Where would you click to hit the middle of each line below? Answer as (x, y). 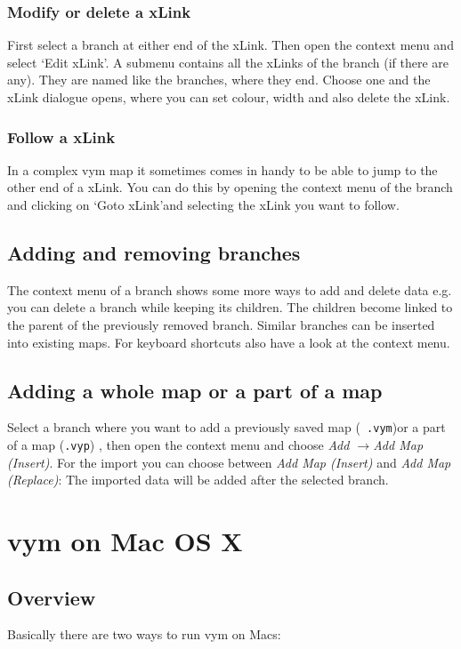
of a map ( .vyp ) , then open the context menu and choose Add (178, 445)
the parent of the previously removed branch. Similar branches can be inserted (221, 324)
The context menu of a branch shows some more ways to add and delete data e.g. (230, 289)
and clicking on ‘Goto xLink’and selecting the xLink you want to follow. (203, 204)
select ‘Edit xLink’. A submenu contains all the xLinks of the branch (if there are (228, 62)
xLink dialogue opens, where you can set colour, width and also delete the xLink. (229, 97)
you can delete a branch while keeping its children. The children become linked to (230, 307)
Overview (52, 597)
